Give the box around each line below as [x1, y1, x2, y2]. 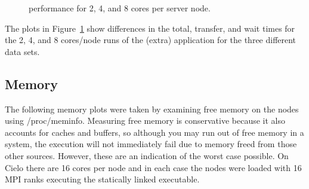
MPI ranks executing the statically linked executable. [5, 173, 200, 185]
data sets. [5, 45, 40, 57]
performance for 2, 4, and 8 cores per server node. [29, 2, 211, 14]
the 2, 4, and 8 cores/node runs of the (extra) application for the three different [5, 33, 296, 46]
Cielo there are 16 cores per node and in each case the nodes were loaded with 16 [5, 161, 302, 173]
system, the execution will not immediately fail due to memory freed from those [5, 138, 297, 150]
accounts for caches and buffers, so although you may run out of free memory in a [5, 126, 304, 138]
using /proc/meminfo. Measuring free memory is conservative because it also [5, 114, 286, 127]
